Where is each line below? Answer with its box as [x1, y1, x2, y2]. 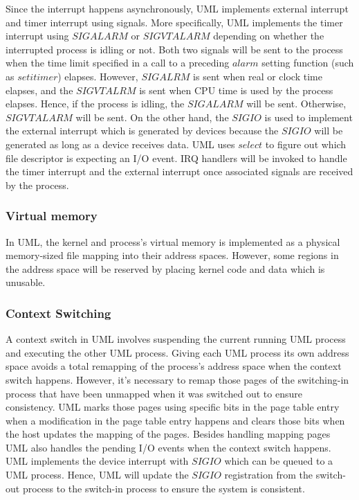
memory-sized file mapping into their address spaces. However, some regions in [6, 248, 339, 262]
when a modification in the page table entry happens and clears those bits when [6, 413, 345, 427]
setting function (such [261, 55, 354, 70]
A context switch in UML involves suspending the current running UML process [6, 332, 346, 346]
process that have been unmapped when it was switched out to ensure [6, 386, 302, 400]
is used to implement [264, 109, 353, 124]
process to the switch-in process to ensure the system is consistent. [22, 481, 305, 495]
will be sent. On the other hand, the [75, 109, 229, 124]
